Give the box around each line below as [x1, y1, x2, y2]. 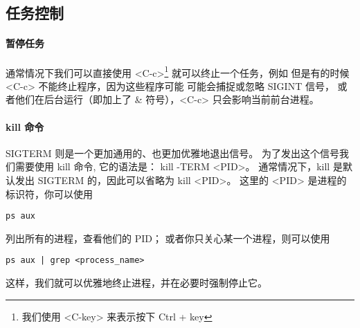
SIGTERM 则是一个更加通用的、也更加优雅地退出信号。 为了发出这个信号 [6, 145, 339, 160]
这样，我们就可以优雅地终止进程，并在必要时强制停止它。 [6, 275, 267, 290]
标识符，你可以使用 [6, 186, 93, 201]
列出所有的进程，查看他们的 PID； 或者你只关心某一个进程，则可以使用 [6, 230, 330, 245]
